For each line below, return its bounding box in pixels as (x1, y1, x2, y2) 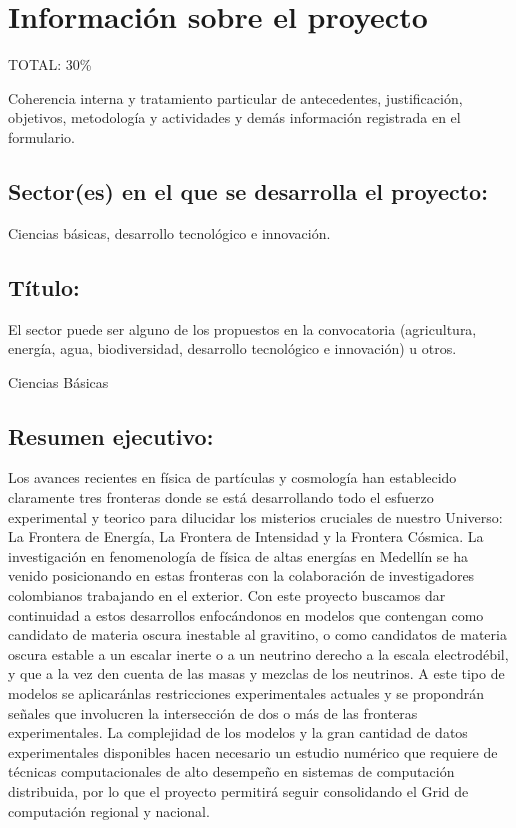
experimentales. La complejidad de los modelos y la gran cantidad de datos (8, 722, 468, 743)
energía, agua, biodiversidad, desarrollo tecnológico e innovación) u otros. (8, 338, 457, 359)
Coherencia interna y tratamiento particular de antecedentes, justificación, (8, 87, 463, 108)
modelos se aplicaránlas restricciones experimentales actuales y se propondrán (8, 683, 485, 704)
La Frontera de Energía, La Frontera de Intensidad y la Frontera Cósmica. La (8, 526, 484, 547)
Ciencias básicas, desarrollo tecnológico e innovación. (8, 222, 331, 243)
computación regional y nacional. (8, 800, 210, 821)
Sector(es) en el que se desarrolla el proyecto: (8, 175, 488, 206)
